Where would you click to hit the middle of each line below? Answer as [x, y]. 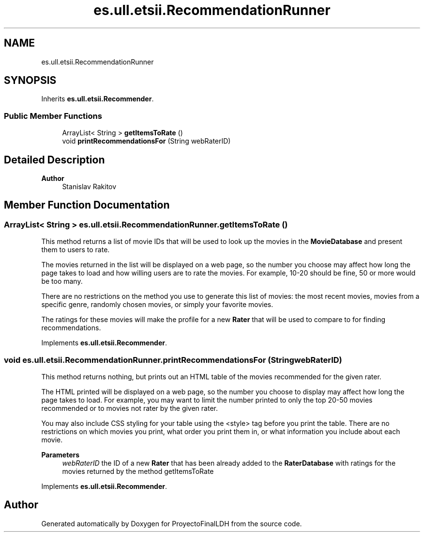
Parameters [61, 455]
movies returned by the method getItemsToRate [138, 471]
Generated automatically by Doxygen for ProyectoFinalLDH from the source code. [172, 523]
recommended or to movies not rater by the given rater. [129, 408]
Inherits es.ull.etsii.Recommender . [98, 99]
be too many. [62, 281]
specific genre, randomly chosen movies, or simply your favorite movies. [157, 305]
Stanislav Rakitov [89, 187]
